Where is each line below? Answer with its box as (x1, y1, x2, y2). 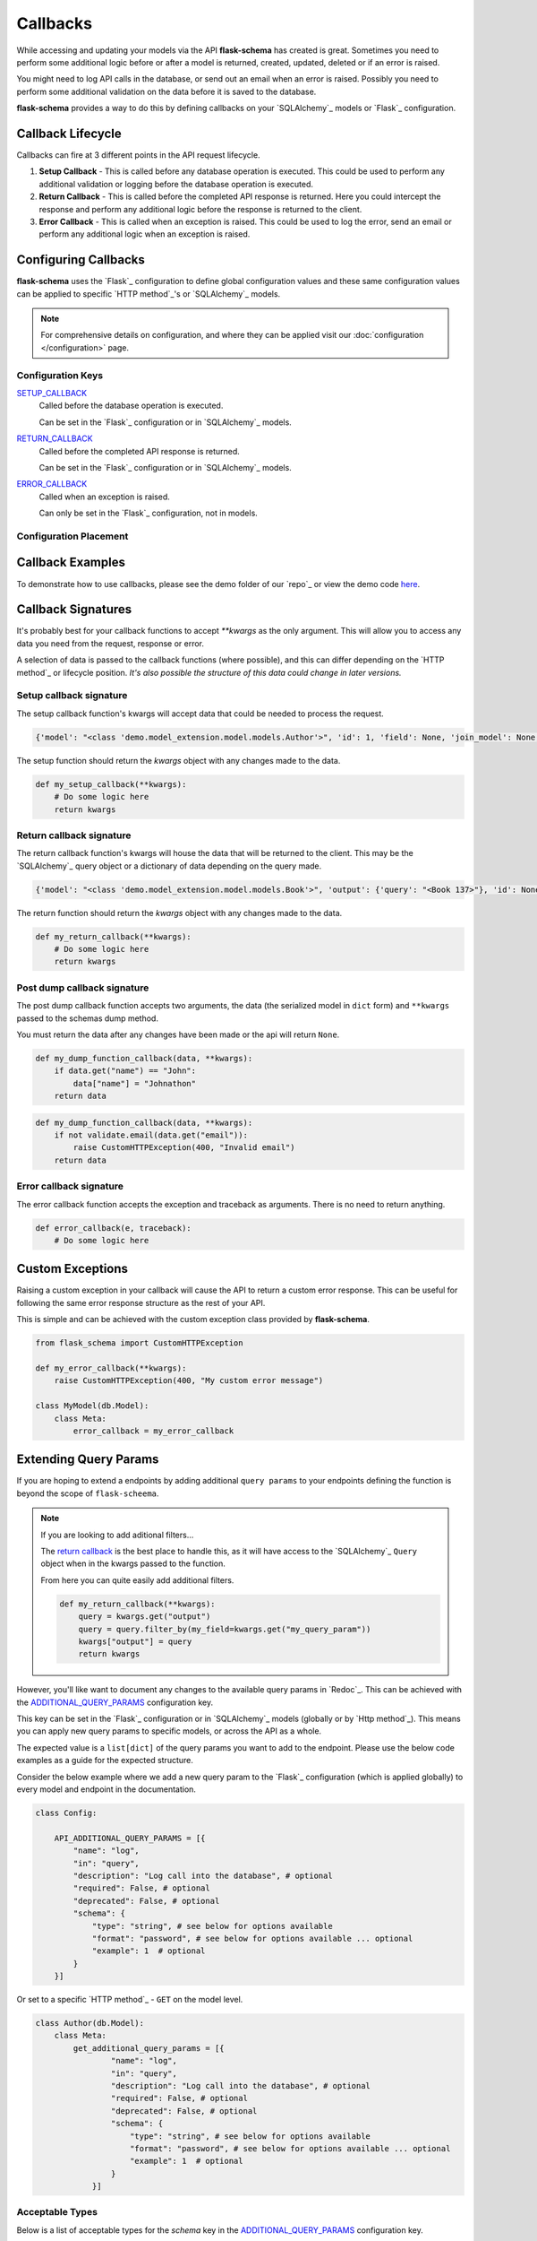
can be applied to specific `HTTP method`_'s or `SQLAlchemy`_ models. (16, 288, 281, 299)
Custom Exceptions (16, 1261, 129, 1276)
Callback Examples (16, 555, 125, 570)
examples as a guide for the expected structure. (16, 1755, 194, 1766)
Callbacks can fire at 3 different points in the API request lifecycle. (16, 150, 260, 160)
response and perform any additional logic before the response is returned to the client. (38, 203, 362, 214)
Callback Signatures (16, 601, 132, 618)
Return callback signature (16, 829, 132, 842)
